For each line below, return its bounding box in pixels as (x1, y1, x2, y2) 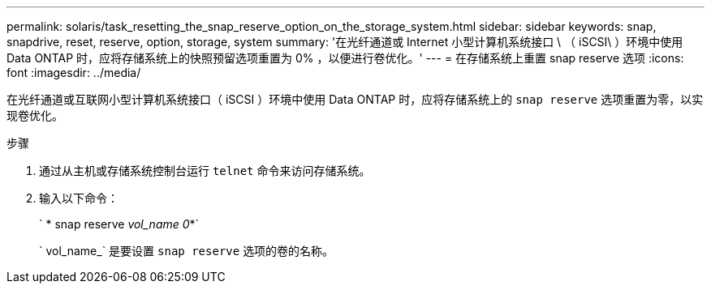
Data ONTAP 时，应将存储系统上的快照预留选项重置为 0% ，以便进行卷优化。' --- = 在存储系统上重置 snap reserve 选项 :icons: (6, 51, 684, 65)
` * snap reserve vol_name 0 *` (39, 217, 200, 231)
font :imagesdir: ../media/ (6, 66, 141, 79)
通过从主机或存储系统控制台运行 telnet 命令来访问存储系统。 (39, 164, 371, 177)
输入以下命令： (39, 191, 118, 205)
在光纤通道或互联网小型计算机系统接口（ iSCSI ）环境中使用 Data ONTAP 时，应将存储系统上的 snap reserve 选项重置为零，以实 (6, 92, 704, 106)
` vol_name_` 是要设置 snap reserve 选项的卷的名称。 (39, 244, 334, 258)
